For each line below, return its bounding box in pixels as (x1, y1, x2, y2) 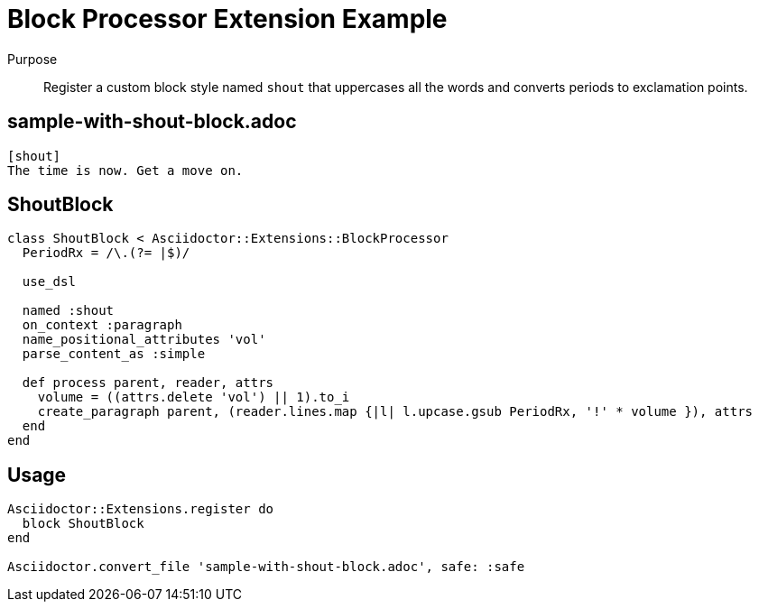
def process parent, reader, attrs (22, 375, 274, 391)
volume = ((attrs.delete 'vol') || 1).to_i (37, 390, 350, 405)
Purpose (7, 51, 58, 67)
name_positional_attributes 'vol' (22, 332, 266, 347)
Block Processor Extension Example (7, 4, 448, 34)
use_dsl (22, 274, 76, 290)
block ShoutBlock (22, 516, 144, 531)
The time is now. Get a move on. (7, 162, 244, 178)
